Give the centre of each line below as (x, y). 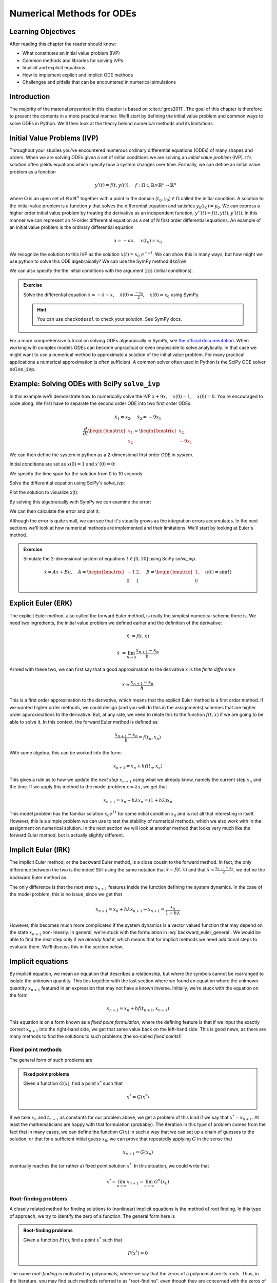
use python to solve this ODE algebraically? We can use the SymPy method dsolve (98, 261)
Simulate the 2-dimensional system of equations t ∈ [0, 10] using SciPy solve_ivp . (110, 559)
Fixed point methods (36, 1049)
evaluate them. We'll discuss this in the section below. (66, 946)
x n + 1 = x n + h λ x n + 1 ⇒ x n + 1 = (130, 910)
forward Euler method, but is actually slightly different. (67, 835)
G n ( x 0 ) (162, 1182)
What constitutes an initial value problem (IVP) (71, 53)
